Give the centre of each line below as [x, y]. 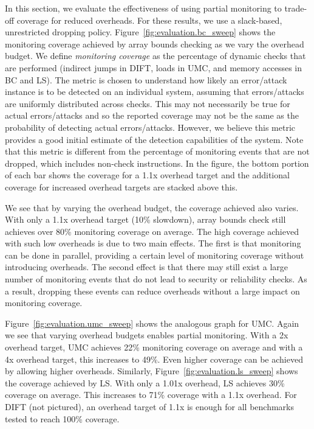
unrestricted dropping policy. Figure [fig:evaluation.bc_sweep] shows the [140, 32]
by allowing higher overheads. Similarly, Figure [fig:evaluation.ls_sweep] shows [152, 371]
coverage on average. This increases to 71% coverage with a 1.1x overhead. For [151, 395]
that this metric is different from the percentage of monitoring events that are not [157, 151]
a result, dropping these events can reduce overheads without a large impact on [152, 291]
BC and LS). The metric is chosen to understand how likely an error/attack [146, 79]
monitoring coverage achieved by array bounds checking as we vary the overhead [155, 44]
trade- [296, 8]
